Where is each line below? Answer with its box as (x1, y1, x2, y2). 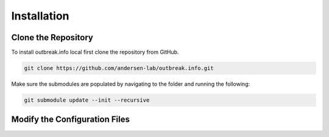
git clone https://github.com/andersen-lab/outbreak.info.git (24, 65, 214, 72)
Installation (11, 9, 69, 23)
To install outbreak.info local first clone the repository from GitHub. (11, 49, 179, 56)
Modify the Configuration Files (11, 114, 130, 125)
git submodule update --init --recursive (24, 97, 150, 104)
